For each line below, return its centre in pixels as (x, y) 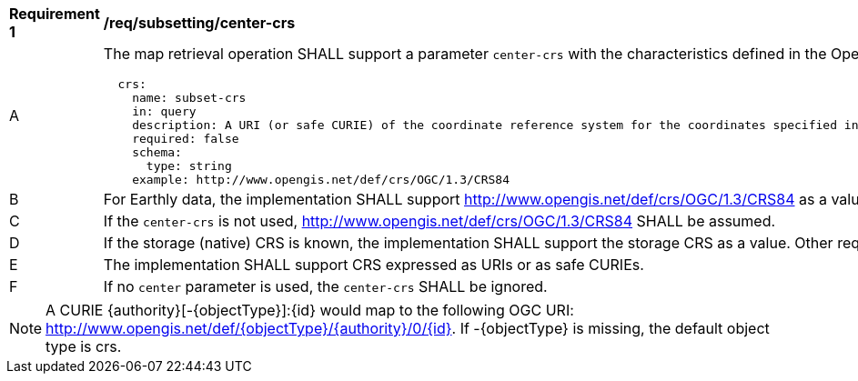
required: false (186, 139)
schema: (157, 152)
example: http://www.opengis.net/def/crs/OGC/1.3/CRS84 (321, 180)
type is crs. (84, 346)
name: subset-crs (189, 98)
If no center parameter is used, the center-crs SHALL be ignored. (325, 286)
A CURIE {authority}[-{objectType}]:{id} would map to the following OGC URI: (310, 310)
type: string (189, 166)
